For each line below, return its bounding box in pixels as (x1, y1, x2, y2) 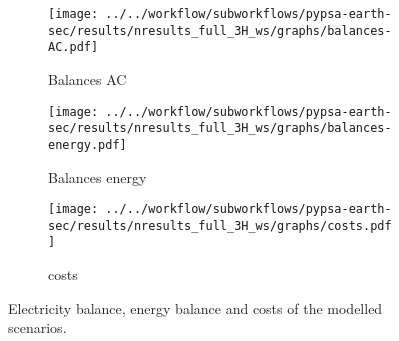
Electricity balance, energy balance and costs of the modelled (8, 297, 383, 318)
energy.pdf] (48, 137, 127, 152)
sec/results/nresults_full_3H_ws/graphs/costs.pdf (48, 218, 392, 233)
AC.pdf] (48, 40, 99, 55)
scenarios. (8, 317, 67, 338)
